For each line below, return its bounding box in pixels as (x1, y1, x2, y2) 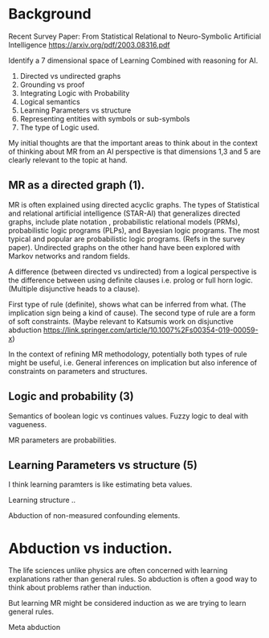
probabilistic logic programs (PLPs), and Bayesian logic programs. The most (8, 225, 260, 235)
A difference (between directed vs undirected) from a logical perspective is (8, 266, 257, 276)
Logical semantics (19, 97, 80, 106)
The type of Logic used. (19, 122, 100, 132)
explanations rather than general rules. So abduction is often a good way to (8, 574, 258, 584)
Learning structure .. (8, 496, 76, 505)
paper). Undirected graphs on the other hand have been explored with (8, 242, 241, 252)
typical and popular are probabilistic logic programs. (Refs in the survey (8, 234, 245, 244)
